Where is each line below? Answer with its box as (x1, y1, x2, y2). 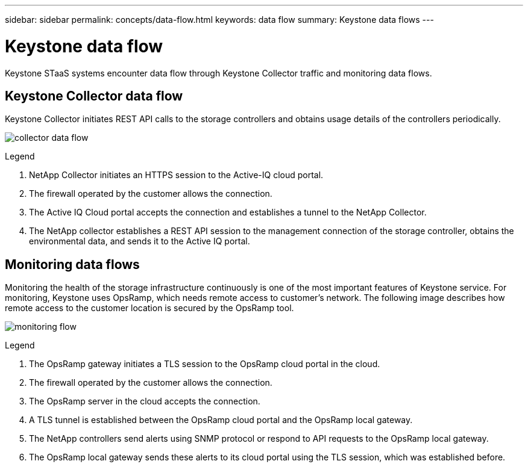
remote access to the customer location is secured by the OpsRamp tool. (5, 303, 294, 314)
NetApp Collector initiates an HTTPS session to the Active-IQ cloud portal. (29, 170, 324, 181)
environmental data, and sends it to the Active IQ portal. (29, 236, 250, 247)
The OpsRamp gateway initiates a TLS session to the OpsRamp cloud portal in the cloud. (29, 359, 380, 370)
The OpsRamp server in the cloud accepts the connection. (29, 396, 260, 407)
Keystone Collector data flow (5, 88, 183, 104)
